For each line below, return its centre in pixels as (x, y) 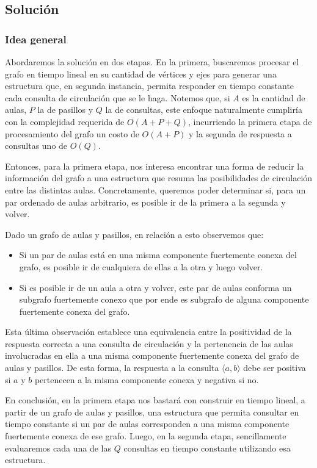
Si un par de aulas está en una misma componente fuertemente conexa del (158, 255)
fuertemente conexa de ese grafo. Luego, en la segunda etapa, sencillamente (146, 436)
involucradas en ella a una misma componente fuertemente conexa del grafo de (152, 355)
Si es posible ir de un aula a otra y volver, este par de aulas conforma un (155, 287)
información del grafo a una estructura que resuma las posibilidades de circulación (159, 178)
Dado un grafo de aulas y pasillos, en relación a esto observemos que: (134, 234)
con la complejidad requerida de (65, 121)
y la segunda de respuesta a (240, 133)
